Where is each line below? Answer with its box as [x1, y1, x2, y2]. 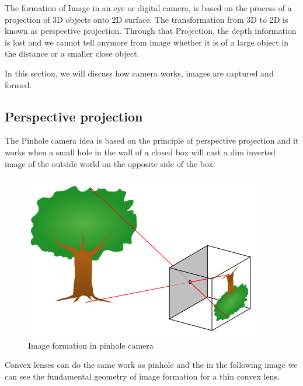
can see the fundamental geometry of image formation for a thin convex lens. [5, 370, 280, 382]
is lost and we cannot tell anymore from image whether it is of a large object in [5, 36, 289, 48]
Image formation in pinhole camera [28, 339, 154, 351]
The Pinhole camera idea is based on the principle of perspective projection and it [5, 134, 299, 147]
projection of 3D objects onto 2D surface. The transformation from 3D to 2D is [5, 13, 288, 25]
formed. [5, 78, 32, 91]
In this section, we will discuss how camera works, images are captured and [5, 67, 274, 79]
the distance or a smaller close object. [5, 47, 140, 60]
